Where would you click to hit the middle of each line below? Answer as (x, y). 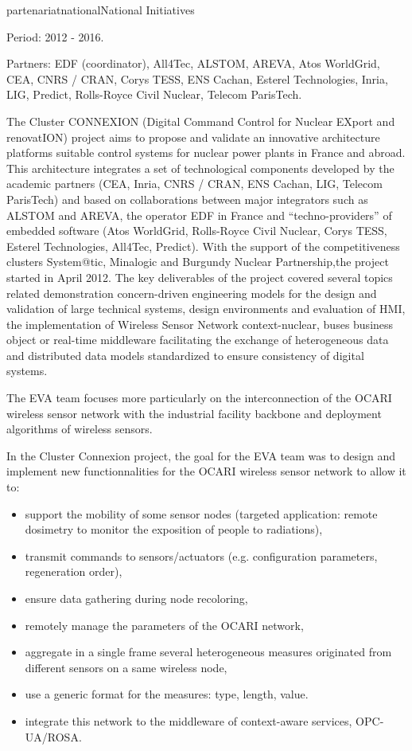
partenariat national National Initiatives (101, 10)
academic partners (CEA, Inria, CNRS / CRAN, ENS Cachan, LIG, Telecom (194, 184)
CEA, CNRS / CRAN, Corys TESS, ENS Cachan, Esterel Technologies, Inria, (197, 78)
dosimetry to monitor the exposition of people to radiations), (174, 529)
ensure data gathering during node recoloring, (136, 598)
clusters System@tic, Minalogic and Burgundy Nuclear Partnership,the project (198, 262)
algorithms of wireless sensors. (80, 429)
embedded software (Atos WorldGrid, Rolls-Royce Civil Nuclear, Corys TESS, (197, 231)
